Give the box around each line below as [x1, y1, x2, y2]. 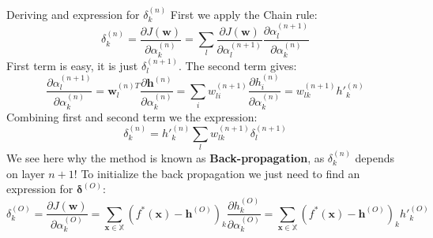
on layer [6, 165, 45, 181]
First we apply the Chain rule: [170, 6, 318, 22]
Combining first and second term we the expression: [6, 108, 258, 125]
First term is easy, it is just [6, 57, 138, 73]
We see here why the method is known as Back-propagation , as [6, 150, 325, 166]
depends [355, 150, 395, 166]
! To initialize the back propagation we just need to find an [73, 165, 360, 181]
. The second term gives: [178, 57, 297, 73]
